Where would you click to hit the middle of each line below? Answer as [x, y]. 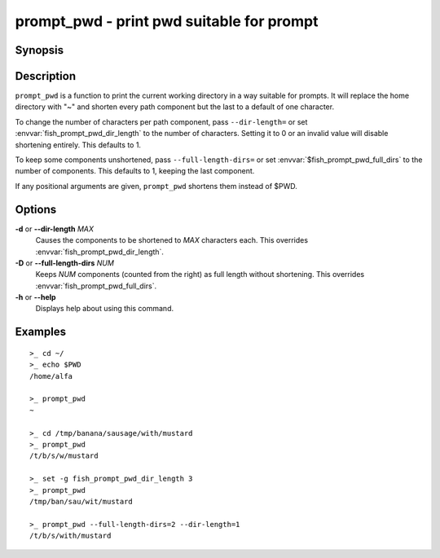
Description [46, 76]
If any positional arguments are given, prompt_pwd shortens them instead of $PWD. [156, 186]
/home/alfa [51, 376]
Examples [41, 332]
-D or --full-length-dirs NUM [64, 263]
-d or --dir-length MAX [54, 229]
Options [36, 209]
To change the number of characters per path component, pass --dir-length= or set [161, 121]
